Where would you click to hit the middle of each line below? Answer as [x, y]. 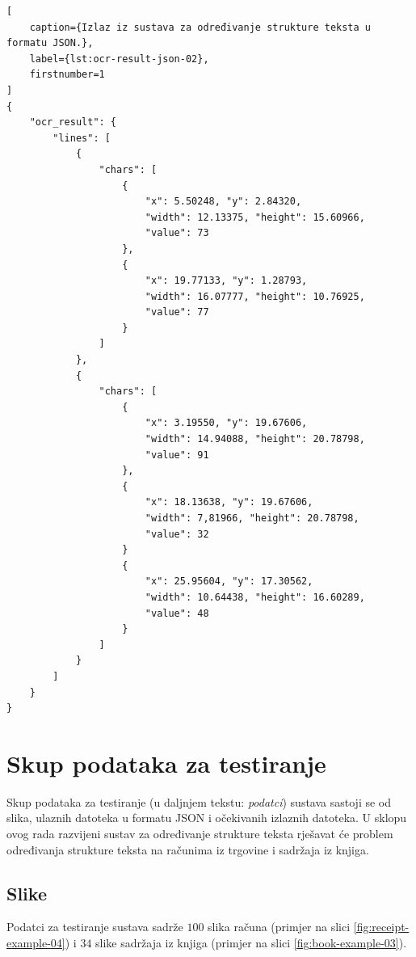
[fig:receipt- [381, 927]
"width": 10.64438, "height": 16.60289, [255, 597]
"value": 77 [177, 312]
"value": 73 [177, 233]
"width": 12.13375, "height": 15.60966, [255, 217]
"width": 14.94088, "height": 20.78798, [255, 439]
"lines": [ [82, 138]
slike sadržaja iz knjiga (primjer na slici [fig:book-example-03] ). [251, 943]
